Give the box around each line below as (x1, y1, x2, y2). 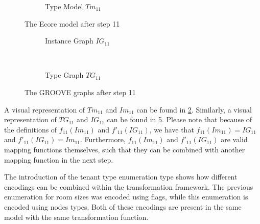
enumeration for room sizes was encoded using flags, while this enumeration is (4, 191, 248, 202)
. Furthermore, (80, 134, 126, 145)
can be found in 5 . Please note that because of (107, 114, 252, 125)
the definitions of (4, 124, 57, 135)
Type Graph (45, 70, 84, 80)
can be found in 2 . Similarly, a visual (136, 104, 252, 115)
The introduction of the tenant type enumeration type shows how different (4, 171, 238, 182)
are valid (221, 134, 248, 145)
